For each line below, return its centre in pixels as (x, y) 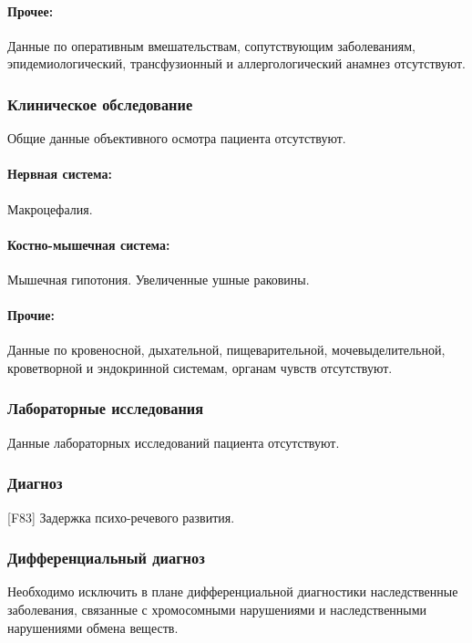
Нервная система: (60, 174)
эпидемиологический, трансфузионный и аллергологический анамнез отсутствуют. (236, 63)
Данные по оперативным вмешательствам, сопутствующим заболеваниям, (211, 45)
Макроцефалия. (50, 208)
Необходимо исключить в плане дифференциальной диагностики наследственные (233, 591)
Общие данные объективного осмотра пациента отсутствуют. (177, 138)
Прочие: (31, 315)
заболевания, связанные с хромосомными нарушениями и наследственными (217, 609)
